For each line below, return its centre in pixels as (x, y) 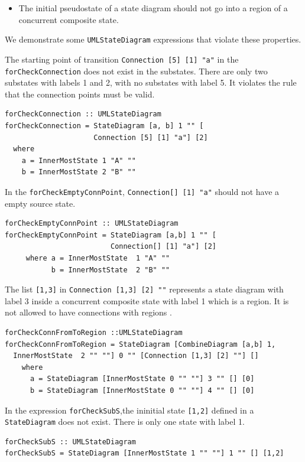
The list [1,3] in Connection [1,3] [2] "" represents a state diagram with (144, 289)
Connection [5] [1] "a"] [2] (151, 137)
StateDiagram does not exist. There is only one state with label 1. (125, 422)
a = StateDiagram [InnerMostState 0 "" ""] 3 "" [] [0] (142, 379)
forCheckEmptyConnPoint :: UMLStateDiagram (92, 224)
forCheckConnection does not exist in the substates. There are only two (136, 71)
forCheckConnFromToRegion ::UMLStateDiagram (94, 332)
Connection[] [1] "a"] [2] (163, 247)
